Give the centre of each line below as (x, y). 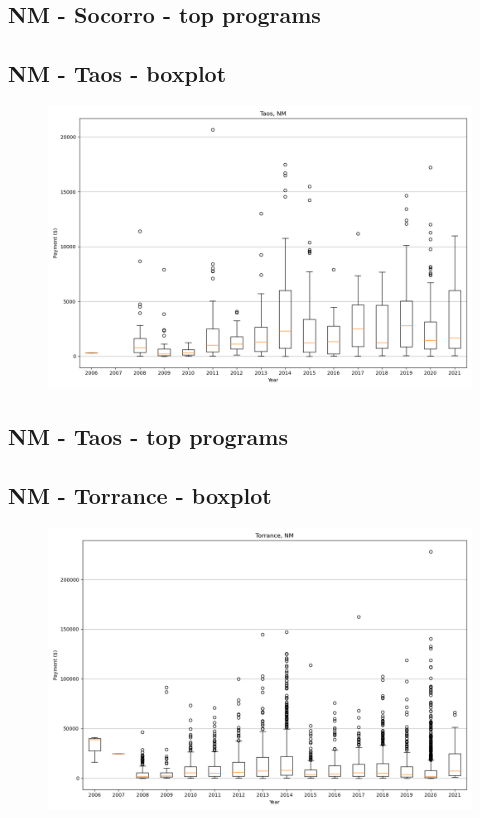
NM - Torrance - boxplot (140, 495)
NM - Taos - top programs (148, 436)
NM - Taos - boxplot (117, 73)
